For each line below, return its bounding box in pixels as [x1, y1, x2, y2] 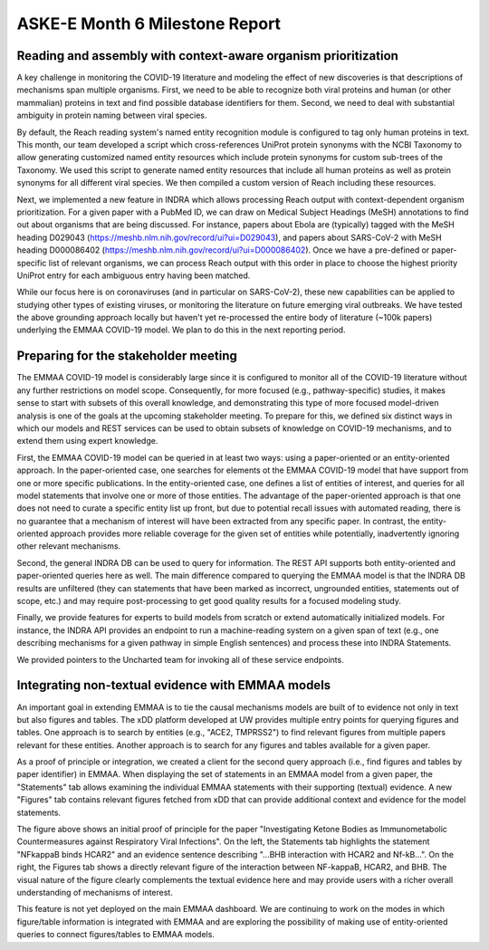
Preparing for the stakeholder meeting [16, 349, 237, 364]
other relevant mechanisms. [16, 541, 121, 552]
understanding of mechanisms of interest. [16, 887, 174, 897]
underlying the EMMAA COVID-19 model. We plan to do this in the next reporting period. [16, 324, 346, 335]
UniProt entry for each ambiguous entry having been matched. [16, 270, 251, 281]
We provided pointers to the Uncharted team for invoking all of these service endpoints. [16, 654, 344, 665]
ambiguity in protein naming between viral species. [16, 110, 207, 121]
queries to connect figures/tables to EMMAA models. [16, 929, 215, 940]
